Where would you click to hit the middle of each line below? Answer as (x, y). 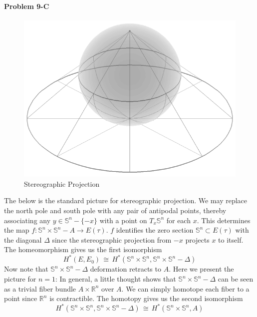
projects (197, 239)
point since (21, 298)
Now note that (26, 269)
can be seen (236, 279)
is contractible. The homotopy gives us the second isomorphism (146, 298)
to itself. (231, 239)
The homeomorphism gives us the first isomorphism (83, 249)
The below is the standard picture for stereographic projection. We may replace (126, 200)
